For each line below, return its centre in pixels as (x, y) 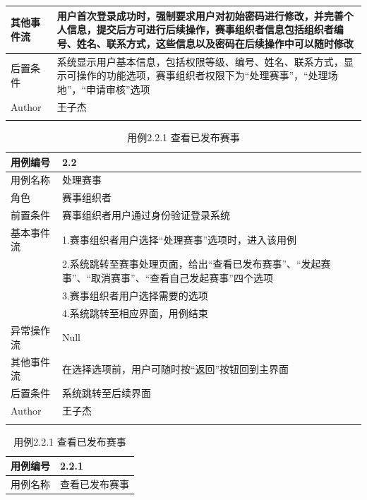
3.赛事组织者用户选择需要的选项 (135, 295)
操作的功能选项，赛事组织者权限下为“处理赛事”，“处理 (202, 75)
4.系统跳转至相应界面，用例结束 (135, 312)
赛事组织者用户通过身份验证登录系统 (146, 215)
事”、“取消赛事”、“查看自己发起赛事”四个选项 (167, 277)
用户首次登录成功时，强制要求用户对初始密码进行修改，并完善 (200, 15)
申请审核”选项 (118, 89)
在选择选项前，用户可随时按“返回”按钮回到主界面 (175, 368)
